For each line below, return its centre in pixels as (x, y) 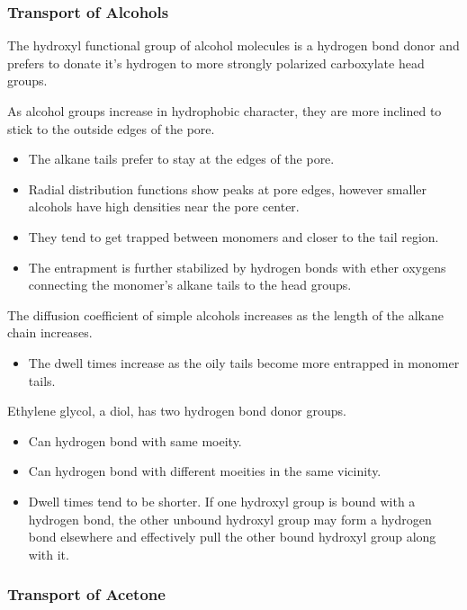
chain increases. (50, 332)
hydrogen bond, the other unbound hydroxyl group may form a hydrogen (230, 519)
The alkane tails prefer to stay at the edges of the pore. (181, 159)
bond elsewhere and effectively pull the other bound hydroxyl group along (232, 537)
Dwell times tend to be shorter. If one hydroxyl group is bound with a (222, 501)
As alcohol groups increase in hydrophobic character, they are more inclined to (225, 111)
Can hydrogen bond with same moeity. (135, 440)
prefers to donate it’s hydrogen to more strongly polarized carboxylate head (216, 63)
